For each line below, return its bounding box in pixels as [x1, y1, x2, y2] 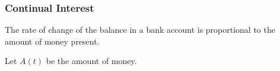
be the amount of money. [46, 55, 137, 67]
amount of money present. [5, 35, 100, 47]
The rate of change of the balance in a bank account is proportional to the [5, 23, 275, 36]
